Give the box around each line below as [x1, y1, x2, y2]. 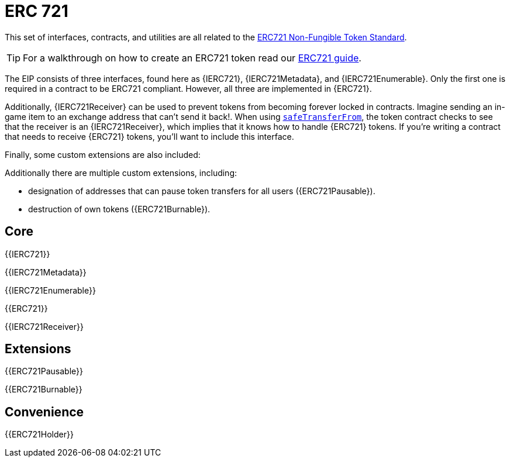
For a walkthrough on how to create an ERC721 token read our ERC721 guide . [23, 51, 361, 64]
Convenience [5, 404, 84, 419]
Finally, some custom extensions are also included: [5, 149, 201, 160]
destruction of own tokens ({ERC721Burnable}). [28, 204, 211, 214]
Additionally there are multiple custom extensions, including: [5, 167, 237, 178]
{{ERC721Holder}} [5, 429, 74, 440]
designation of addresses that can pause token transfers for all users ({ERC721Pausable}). [28, 185, 375, 196]
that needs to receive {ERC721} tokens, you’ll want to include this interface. [5, 131, 294, 142]
